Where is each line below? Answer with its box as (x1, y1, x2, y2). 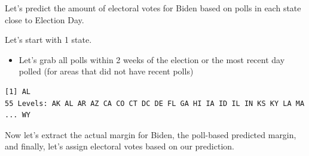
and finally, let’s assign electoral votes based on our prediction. (5, 140, 234, 152)
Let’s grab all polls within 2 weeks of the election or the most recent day (19, 53, 285, 65)
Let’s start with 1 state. (5, 33, 92, 46)
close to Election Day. (5, 13, 84, 26)
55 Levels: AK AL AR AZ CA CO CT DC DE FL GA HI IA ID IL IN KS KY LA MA (5, 99, 305, 108)
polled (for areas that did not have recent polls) (19, 65, 194, 77)
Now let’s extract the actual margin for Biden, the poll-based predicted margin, (5, 128, 296, 141)
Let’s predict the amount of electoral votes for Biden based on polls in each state (5, 2, 301, 14)
